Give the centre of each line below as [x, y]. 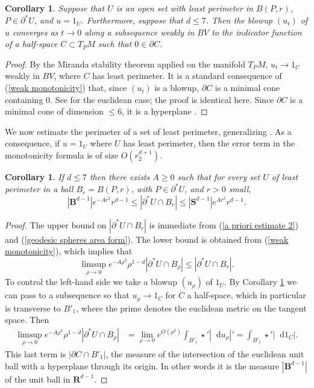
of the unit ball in [38, 379]
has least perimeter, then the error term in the [209, 143]
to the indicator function [257, 32]
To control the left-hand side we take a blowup [91, 282]
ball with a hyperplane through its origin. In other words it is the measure [142, 365]
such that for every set [219, 177]
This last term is [36, 354]
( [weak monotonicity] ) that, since [66, 88]
